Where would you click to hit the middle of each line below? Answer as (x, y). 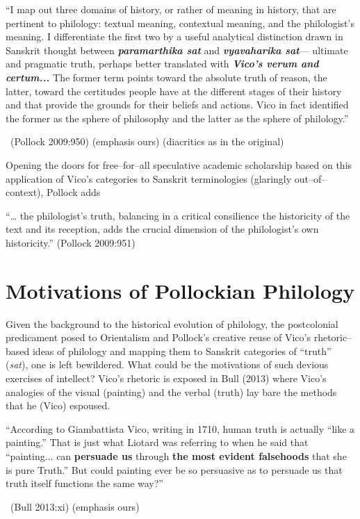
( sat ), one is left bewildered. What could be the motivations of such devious (167, 364)
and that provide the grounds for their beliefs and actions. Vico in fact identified (177, 105)
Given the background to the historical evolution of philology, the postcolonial (172, 323)
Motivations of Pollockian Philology (180, 290)
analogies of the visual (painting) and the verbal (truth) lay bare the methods (171, 392)
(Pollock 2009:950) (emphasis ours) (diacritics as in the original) (147, 141)
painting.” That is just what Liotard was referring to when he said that (157, 442)
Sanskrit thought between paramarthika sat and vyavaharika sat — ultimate (177, 50)
